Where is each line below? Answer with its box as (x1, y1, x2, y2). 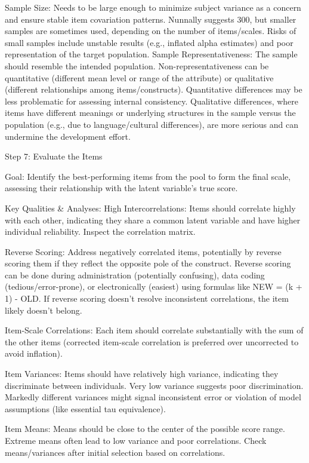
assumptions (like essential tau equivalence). (5, 402, 166, 415)
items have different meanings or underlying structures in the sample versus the (5, 106, 296, 119)
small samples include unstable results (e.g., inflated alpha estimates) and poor (5, 36, 293, 48)
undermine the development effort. (5, 130, 131, 142)
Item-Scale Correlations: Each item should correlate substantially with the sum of (5, 324, 304, 336)
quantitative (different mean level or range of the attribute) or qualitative (5, 71, 274, 84)
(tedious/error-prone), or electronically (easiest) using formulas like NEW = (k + (5, 280, 302, 293)
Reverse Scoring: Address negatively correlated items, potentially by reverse (5, 245, 282, 257)
